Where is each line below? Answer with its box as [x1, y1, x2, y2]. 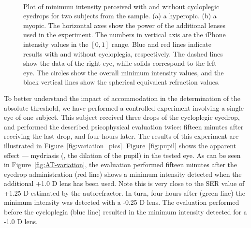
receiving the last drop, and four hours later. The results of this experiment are [4, 131, 239, 141]
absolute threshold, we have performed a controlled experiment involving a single [4, 102, 244, 113]
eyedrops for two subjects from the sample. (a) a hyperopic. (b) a [23, 11, 217, 21]
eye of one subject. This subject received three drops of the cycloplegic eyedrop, [4, 112, 240, 122]
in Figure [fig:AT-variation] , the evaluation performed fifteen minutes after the [4, 159, 237, 170]
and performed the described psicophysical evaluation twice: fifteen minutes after [4, 121, 244, 131]
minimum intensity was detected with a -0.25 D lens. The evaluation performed [4, 197, 239, 207]
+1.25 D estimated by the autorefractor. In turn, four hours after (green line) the [4, 187, 245, 198]
